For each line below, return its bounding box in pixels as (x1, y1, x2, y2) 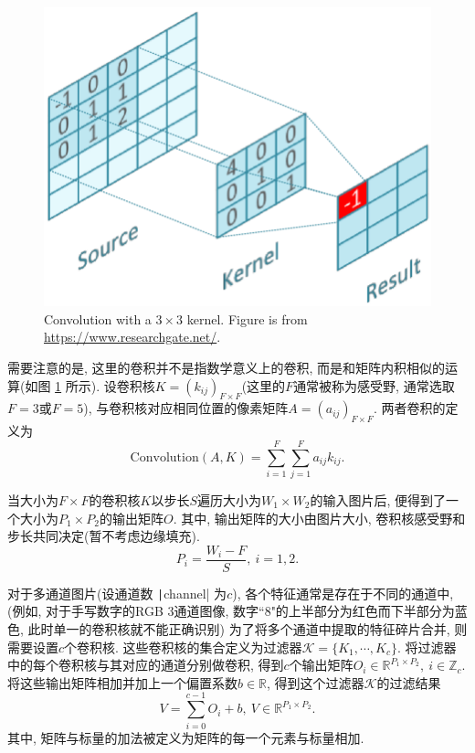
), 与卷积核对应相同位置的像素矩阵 (83, 398, 289, 418)
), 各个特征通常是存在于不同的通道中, (232, 583, 454, 602)
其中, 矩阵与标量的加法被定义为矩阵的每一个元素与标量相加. (7, 727, 364, 747)
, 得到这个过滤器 (267, 673, 364, 692)
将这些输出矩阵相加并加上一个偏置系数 (7, 673, 237, 692)
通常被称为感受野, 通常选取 (293, 376, 455, 395)
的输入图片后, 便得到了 (310, 490, 447, 509)
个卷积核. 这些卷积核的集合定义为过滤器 (64, 637, 302, 656)
